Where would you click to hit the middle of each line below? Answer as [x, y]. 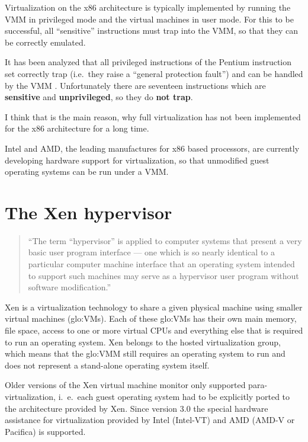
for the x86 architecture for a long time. [77, 128]
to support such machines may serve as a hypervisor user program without [163, 275]
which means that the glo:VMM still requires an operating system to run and [145, 353]
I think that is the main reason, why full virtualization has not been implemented [153, 116]
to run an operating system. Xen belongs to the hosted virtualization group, [143, 342]
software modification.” [70, 287]
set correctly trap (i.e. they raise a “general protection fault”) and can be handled [154, 73]
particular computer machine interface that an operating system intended [161, 264]
